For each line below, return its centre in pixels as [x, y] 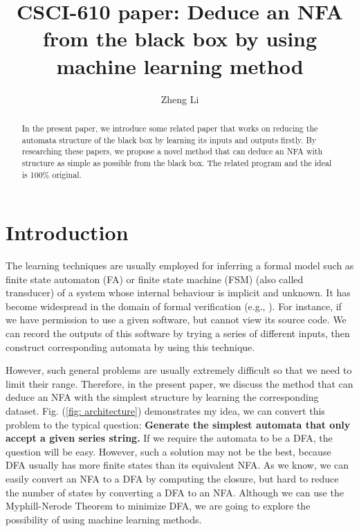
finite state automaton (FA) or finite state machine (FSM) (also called [155, 279]
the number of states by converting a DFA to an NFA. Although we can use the [175, 492]
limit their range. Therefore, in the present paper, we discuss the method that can [179, 383]
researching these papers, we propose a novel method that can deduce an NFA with [172, 151]
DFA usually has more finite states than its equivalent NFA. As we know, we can [177, 465]
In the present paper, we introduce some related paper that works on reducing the [170, 128]
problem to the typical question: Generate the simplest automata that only [178, 424]
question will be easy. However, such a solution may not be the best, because [168, 451]
